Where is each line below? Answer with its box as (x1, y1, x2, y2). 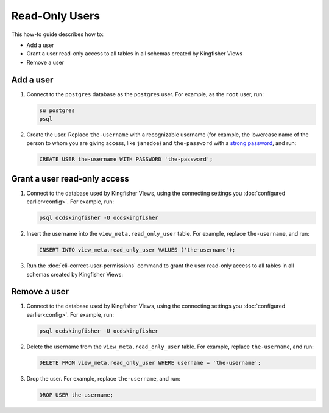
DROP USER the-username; (39, 391, 114, 398)
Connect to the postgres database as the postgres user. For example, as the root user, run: (26, 90, 264, 97)
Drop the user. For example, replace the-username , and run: (26, 375, 180, 382)
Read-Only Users (11, 9, 101, 23)
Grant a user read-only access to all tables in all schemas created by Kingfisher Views (26, 50, 243, 57)
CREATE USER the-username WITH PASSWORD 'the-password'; (39, 156, 213, 163)
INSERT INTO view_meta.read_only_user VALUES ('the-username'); (39, 247, 236, 253)
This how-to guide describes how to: (11, 30, 104, 38)
